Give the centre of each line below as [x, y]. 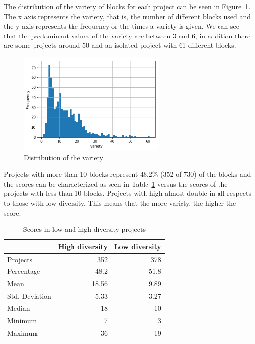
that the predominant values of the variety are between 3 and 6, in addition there [127, 35]
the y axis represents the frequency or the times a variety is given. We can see [122, 26]
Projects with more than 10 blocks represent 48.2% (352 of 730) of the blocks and [127, 174]
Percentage [24, 271]
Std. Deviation [29, 296]
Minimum [22, 320]
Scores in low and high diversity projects [84, 229]
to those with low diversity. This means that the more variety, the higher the [120, 203]
